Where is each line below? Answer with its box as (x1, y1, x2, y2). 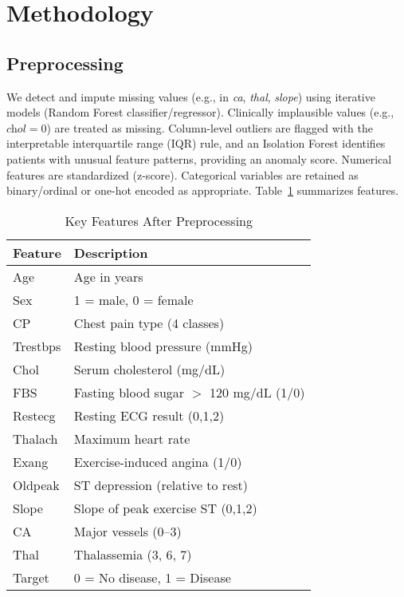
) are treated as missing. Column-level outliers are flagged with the (46, 119, 374, 136)
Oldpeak (13, 475, 60, 494)
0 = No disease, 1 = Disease (73, 567, 231, 587)
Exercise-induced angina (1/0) (73, 452, 242, 471)
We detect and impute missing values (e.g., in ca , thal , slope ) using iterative (6, 88, 375, 105)
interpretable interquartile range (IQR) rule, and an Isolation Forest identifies (6, 135, 386, 152)
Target (13, 567, 49, 587)
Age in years (73, 267, 143, 286)
